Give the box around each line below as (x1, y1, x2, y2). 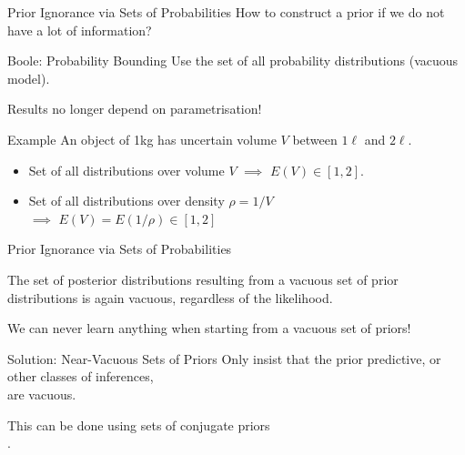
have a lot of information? (7, 20, 152, 39)
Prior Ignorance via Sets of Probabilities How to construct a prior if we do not (7, 3, 445, 21)
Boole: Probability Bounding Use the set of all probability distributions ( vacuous (7, 51, 459, 70)
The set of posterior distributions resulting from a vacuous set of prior (7, 269, 399, 288)
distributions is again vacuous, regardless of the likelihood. (7, 288, 333, 307)
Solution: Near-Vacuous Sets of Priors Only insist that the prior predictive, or (7, 349, 441, 368)
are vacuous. (7, 384, 76, 403)
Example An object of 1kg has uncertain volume (7, 129, 277, 148)
